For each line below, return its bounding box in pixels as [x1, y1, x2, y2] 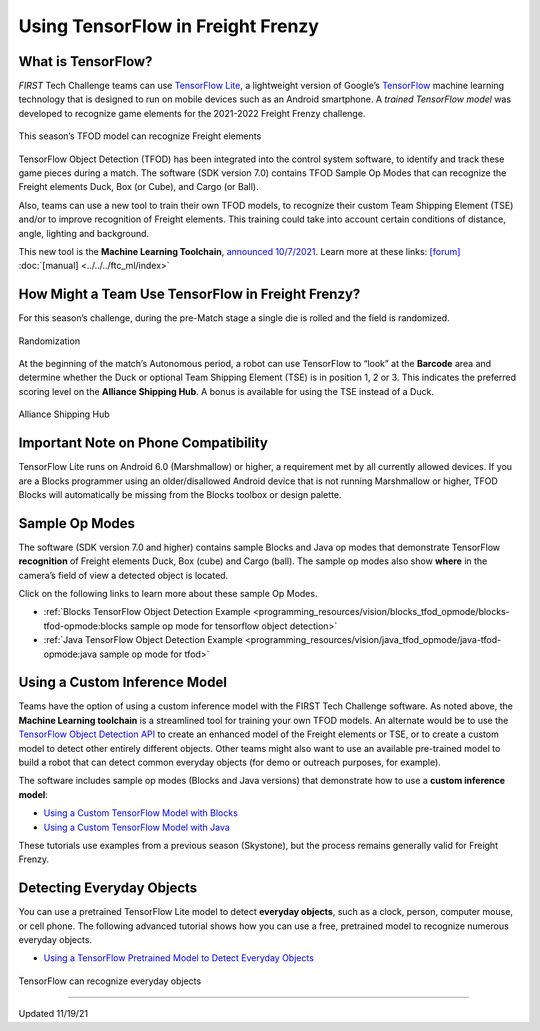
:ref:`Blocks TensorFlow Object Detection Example [43, 606, 251, 618]
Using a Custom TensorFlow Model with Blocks [43, 807, 239, 819]
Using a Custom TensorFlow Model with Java [43, 821, 230, 833]
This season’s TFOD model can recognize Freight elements [18, 130, 262, 142]
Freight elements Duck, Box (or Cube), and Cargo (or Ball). [18, 181, 259, 193]
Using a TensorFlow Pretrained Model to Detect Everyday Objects [43, 952, 315, 964]
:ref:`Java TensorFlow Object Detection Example [43, 634, 244, 646]
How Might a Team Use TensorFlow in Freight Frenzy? [18, 286, 361, 303]
